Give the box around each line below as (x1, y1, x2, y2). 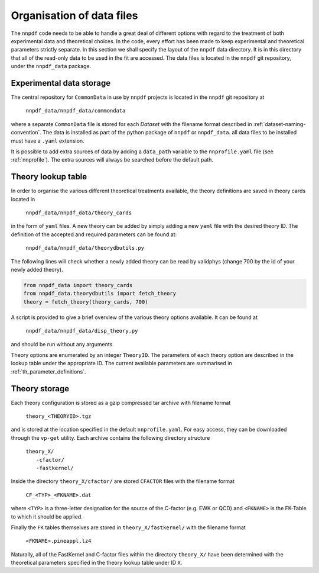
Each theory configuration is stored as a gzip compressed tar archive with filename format (11, 399, 231, 406)
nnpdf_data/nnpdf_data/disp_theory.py (25, 327, 138, 334)
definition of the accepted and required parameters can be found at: (11, 231, 177, 238)
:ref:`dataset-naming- (253, 120, 306, 127)
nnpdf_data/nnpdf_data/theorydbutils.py (25, 244, 145, 252)
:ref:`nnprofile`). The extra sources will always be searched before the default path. (11, 156, 214, 163)
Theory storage (11, 384, 70, 394)
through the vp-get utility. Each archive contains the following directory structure (11, 434, 210, 441)
